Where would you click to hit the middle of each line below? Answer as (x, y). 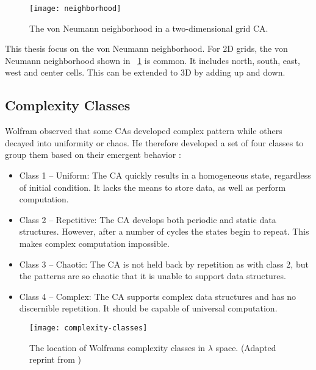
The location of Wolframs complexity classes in (117, 347)
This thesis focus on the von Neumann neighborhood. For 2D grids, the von (146, 48)
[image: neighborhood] (75, 9)
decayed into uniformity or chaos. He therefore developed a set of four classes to (154, 142)
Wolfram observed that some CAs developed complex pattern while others (144, 131)
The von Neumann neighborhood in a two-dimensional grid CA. (149, 28)
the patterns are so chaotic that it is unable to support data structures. (153, 276)
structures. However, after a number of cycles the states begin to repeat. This (164, 231)
